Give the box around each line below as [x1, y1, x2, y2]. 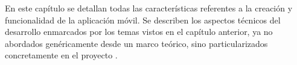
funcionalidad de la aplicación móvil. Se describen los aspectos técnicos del [5, 13, 281, 26]
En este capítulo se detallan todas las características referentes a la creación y [5, 2, 293, 14]
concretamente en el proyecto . [5, 49, 118, 61]
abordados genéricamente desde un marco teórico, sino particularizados [5, 37, 268, 49]
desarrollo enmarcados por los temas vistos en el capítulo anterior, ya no [5, 25, 273, 38]
